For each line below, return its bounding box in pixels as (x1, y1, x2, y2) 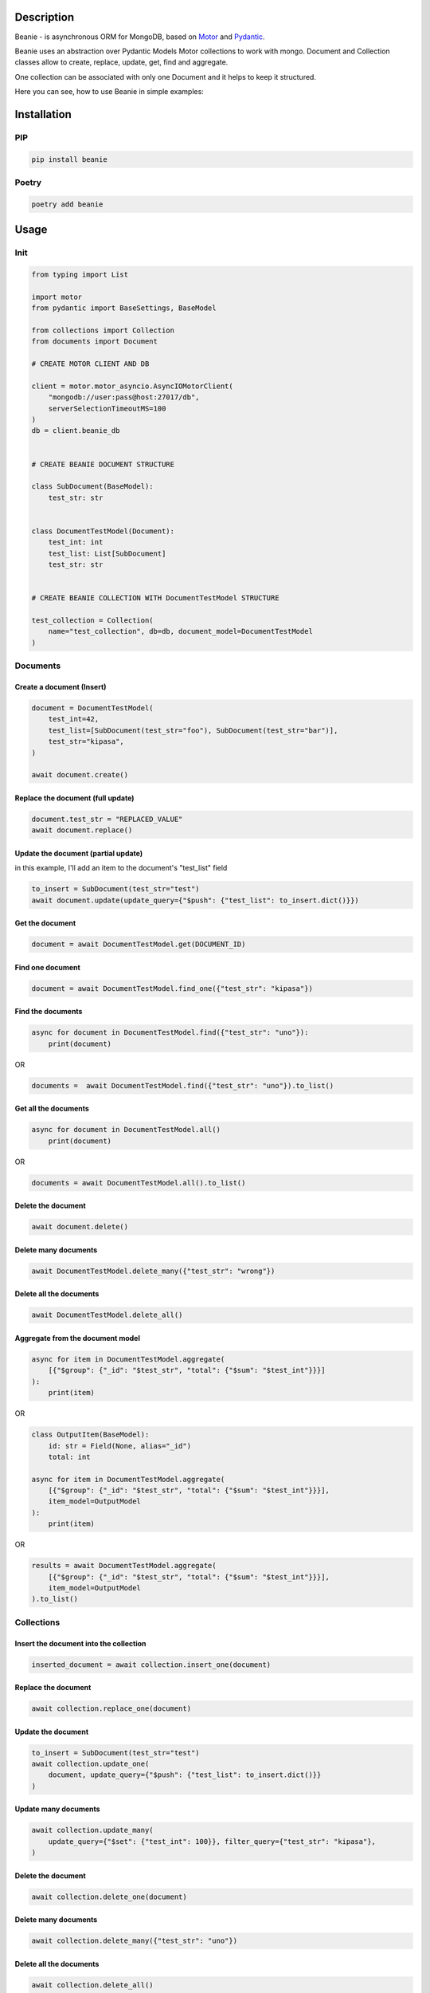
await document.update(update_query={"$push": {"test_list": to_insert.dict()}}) (31, 895, 360, 905)
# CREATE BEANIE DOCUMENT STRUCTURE (31, 459, 175, 469)
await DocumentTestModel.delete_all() (31, 1311, 183, 1319)
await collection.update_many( (31, 1826, 154, 1835)
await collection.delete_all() (31, 1980, 154, 1989)
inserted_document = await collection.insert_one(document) (31, 1660, 272, 1669)
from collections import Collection (31, 325, 175, 335)
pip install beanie (31, 155, 107, 163)
